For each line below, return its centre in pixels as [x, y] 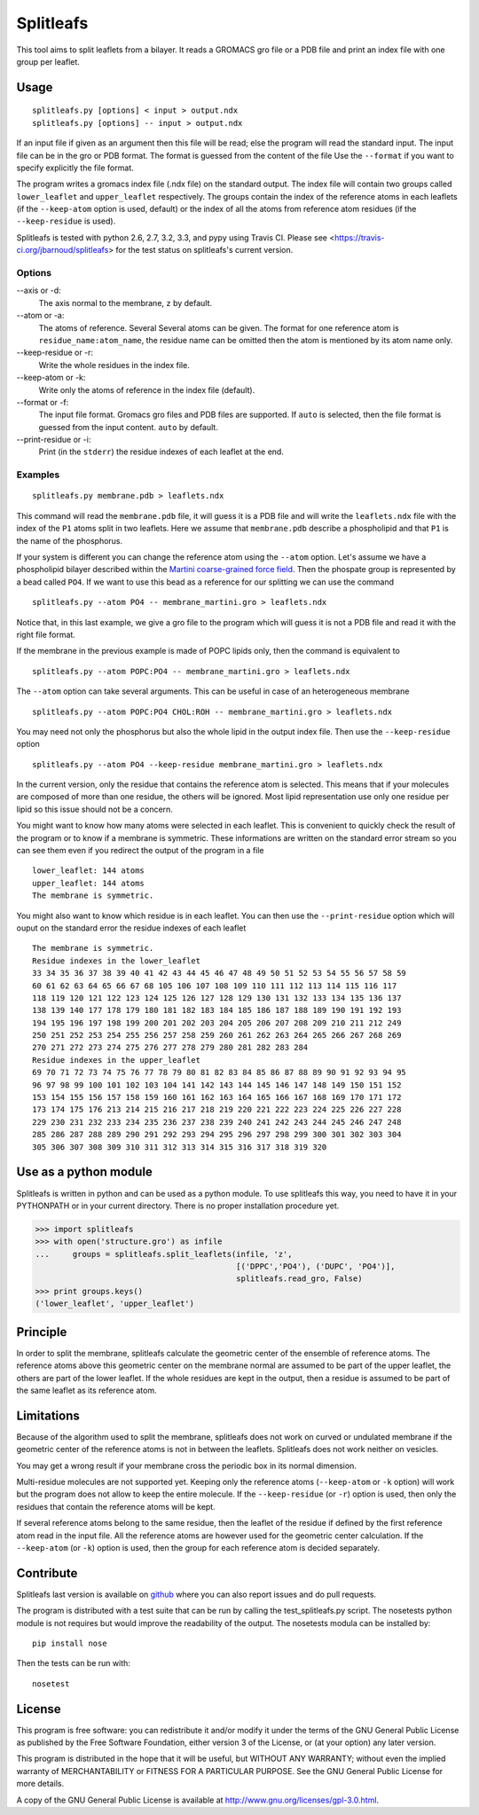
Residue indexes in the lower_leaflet [117, 961]
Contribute [47, 1573]
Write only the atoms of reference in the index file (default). [147, 389]
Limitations [48, 1415]
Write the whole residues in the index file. [114, 365]
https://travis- [359, 237]
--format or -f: [43, 402]
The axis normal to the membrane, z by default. [126, 302]
